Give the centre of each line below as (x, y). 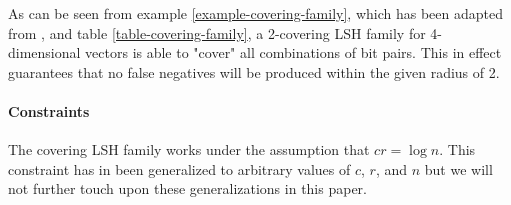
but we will (458, 168)
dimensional (44, 52)
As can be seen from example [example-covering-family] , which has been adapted (255, 13)
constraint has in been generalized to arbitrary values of (179, 168)
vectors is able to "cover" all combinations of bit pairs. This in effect (293, 52)
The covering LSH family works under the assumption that (189, 149)
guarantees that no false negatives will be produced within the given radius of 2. (254, 71)
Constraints (49, 110)
